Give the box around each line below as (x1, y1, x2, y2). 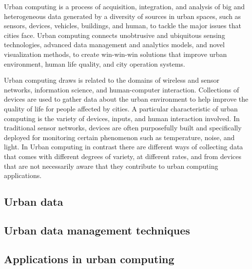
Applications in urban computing (4, 251, 174, 266)
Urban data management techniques (4, 222, 190, 237)
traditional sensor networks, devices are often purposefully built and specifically (4, 123, 242, 133)
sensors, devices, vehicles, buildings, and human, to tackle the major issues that (4, 20, 241, 31)
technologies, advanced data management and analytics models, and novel (4, 39, 225, 50)
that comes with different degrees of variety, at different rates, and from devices (4, 151, 241, 161)
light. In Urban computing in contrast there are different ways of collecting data (4, 142, 243, 152)
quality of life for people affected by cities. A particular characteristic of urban (4, 103, 238, 113)
